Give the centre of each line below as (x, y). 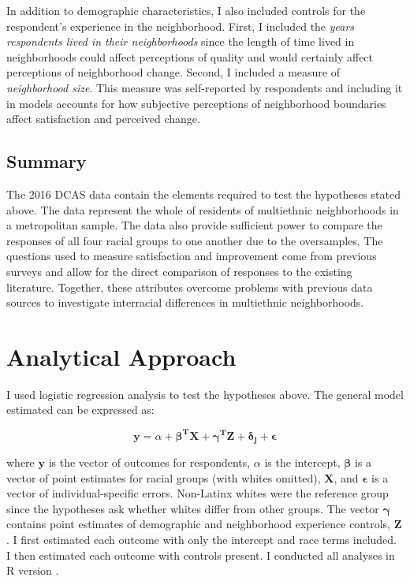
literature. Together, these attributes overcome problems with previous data (190, 287)
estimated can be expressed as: (80, 410)
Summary (47, 161)
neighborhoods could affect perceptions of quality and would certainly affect (190, 56)
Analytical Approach (121, 356)
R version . (33, 570)
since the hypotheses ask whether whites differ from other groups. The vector (193, 508)
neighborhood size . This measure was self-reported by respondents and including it (205, 87)
